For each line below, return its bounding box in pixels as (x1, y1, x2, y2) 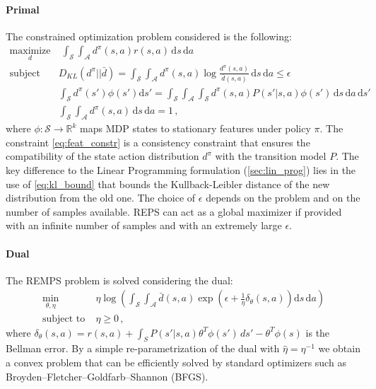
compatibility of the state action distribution (6, 149, 199, 163)
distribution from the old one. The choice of (6, 190, 196, 205)
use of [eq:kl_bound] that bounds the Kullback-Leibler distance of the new (6, 176, 330, 191)
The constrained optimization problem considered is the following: (6, 28, 292, 43)
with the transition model (215, 149, 327, 163)
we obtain (318, 341, 360, 356)
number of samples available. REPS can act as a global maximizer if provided (6, 204, 342, 219)
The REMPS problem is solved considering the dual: (6, 272, 233, 287)
